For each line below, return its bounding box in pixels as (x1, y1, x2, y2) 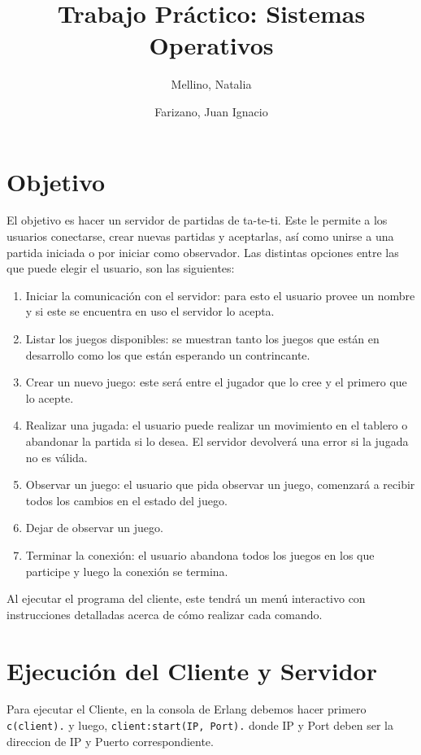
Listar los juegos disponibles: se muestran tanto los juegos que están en (25, 330, 380, 347)
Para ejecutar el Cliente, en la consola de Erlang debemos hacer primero (7, 700, 367, 718)
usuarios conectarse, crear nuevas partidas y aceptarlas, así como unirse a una (7, 228, 394, 245)
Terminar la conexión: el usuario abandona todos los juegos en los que (25, 546, 375, 563)
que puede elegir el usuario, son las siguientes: (7, 260, 235, 277)
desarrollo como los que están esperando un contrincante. (25, 346, 310, 363)
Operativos (149, 28, 274, 62)
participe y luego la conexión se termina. (25, 562, 228, 579)
